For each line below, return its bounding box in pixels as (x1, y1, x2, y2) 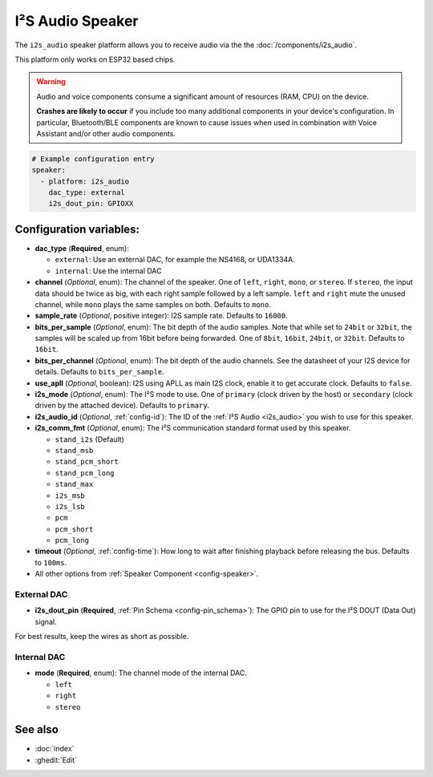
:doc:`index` (34, 744, 75, 754)
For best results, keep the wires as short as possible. (14, 632, 189, 641)
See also (14, 722, 59, 737)
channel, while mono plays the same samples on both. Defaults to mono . (34, 299, 272, 309)
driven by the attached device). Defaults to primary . (34, 401, 210, 411)
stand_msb (55, 446, 94, 455)
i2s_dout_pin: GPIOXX (48, 199, 134, 208)
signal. (34, 617, 57, 626)
